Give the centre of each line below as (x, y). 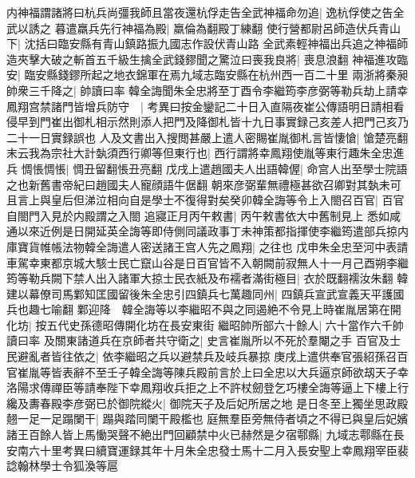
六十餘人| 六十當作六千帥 (339, 324)
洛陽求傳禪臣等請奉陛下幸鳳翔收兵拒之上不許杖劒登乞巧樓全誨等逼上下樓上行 (207, 387)
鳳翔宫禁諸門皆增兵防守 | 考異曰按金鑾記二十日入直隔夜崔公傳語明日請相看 (206, 106)
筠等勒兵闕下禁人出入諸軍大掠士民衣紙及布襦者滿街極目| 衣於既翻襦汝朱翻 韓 (207, 278)
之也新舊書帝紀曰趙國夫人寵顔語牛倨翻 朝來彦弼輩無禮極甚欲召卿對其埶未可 (204, 184)
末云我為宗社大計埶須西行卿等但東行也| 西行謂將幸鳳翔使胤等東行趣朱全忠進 (206, 153)
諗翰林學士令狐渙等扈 (62, 466)
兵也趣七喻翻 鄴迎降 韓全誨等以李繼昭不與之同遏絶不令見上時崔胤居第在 (198, 309)
